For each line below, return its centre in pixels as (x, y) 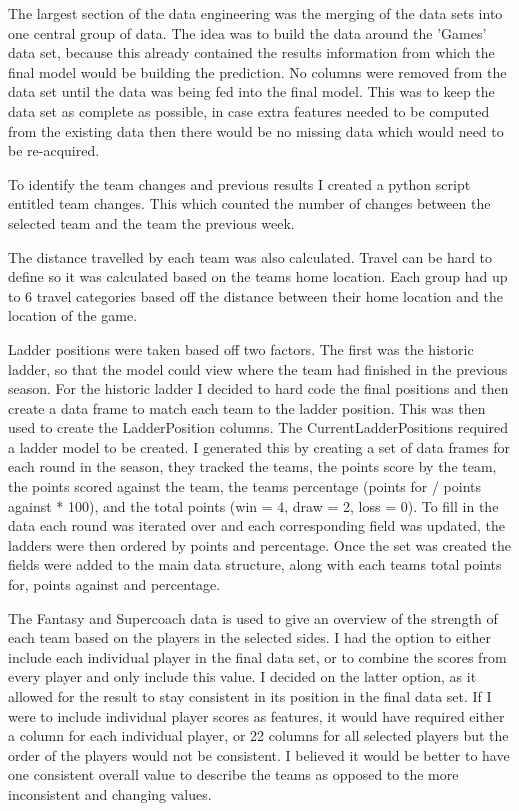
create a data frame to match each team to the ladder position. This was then (247, 407)
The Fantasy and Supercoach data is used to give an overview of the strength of (253, 617)
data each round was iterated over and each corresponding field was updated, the (257, 525)
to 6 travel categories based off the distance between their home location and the (255, 295)
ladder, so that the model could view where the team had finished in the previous (258, 368)
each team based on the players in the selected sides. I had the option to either (250, 637)
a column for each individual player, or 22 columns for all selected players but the (258, 735)
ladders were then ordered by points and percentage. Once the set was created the (259, 544)
